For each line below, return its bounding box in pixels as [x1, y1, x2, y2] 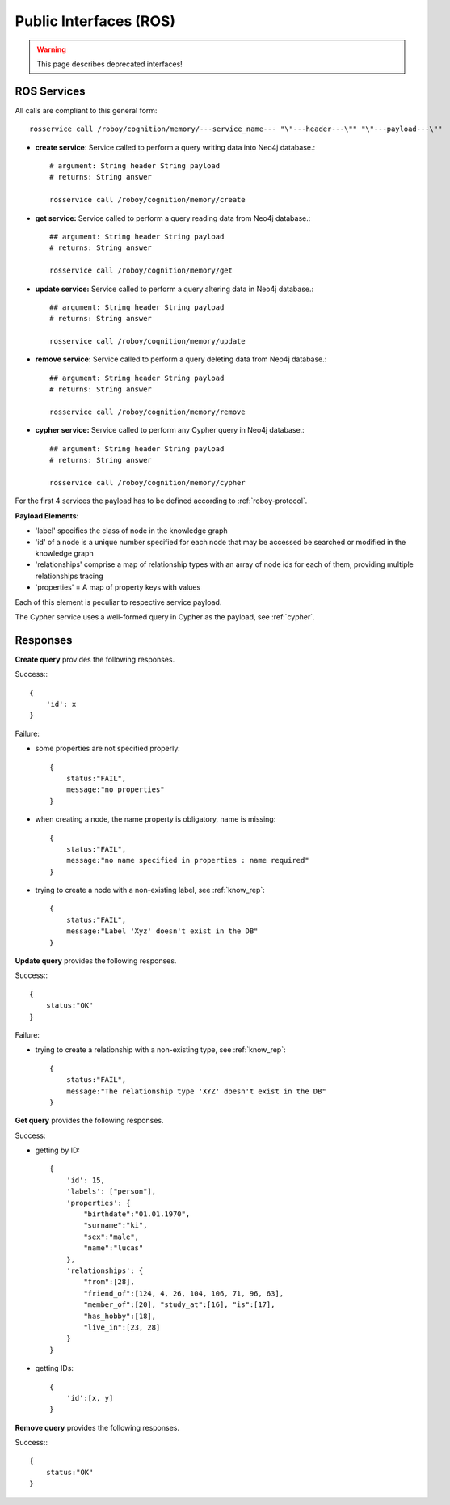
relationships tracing [35, 571, 104, 581]
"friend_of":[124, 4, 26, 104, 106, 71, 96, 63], [83, 1288, 284, 1298]
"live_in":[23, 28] [83, 1322, 161, 1332]
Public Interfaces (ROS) [15, 12, 176, 30]
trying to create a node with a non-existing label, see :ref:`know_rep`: [35, 886, 266, 895]
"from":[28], [83, 1278, 135, 1287]
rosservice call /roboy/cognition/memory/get [49, 266, 233, 275]
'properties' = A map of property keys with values [35, 582, 201, 592]
